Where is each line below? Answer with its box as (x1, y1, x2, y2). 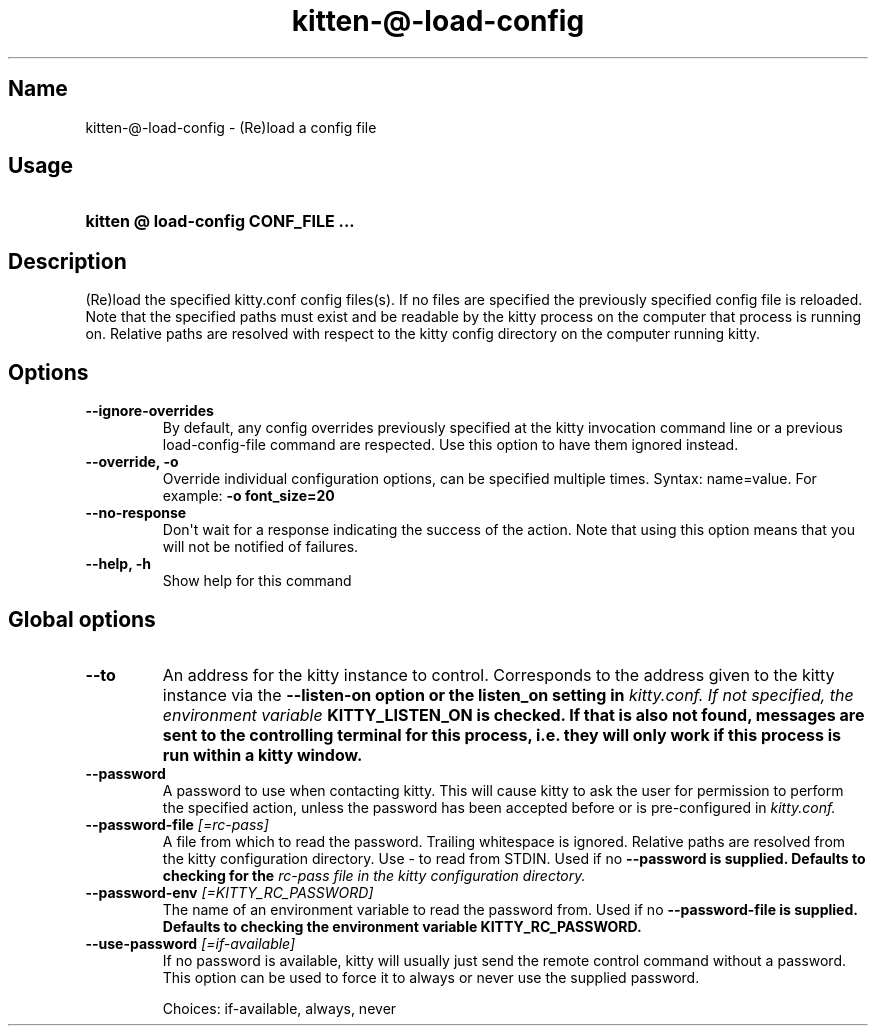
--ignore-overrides (85, 402, 214, 420)
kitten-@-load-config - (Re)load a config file (85, 118, 377, 136)
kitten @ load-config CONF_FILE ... (85, 211, 355, 232)
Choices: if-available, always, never (162, 999, 397, 1017)
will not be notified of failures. (162, 538, 359, 556)
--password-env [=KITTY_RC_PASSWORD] (85, 883, 374, 901)
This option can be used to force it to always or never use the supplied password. (162, 968, 700, 986)
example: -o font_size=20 (162, 487, 335, 505)
